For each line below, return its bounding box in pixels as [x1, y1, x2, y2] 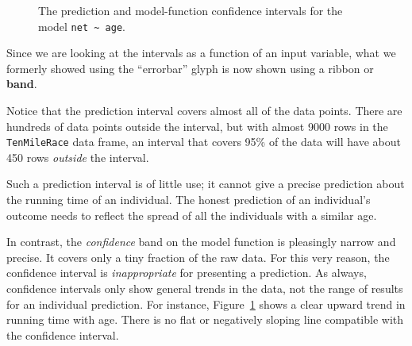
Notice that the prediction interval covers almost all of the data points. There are [6, 102, 402, 119]
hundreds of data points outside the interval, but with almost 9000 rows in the [6, 117, 388, 134]
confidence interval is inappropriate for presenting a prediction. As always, [6, 264, 367, 281]
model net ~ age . [38, 17, 125, 34]
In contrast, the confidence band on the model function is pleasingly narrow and [6, 233, 396, 250]
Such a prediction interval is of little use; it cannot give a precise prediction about [6, 175, 405, 192]
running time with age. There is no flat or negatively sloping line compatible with [6, 311, 404, 328]
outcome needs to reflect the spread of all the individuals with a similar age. [6, 206, 377, 223]
